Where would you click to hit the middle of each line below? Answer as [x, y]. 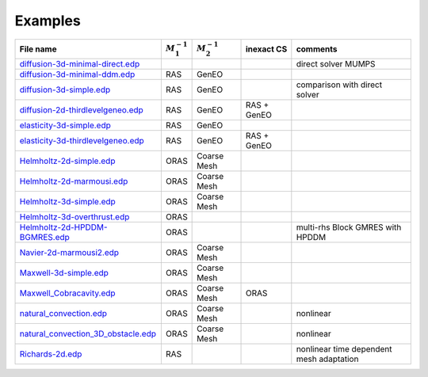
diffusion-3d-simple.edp [65, 89]
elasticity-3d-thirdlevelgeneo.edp [82, 140]
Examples [48, 21]
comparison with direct [339, 85]
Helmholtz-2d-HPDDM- [63, 227]
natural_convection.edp [63, 313]
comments [317, 49]
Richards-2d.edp [51, 354]
